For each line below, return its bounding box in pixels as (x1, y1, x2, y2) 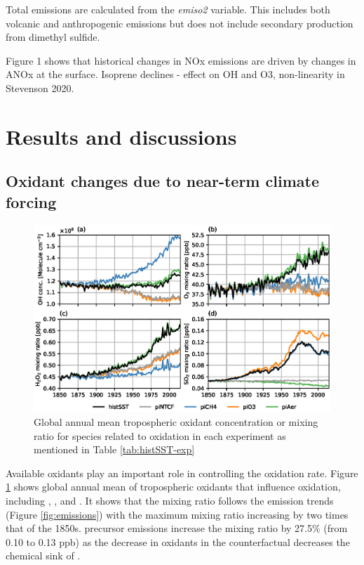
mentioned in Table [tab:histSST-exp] (34, 442, 195, 457)
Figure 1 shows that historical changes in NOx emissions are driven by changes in (6, 53, 356, 67)
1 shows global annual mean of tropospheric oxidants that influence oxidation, (6, 479, 341, 494)
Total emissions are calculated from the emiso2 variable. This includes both (6, 2, 330, 16)
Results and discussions (6, 122, 237, 150)
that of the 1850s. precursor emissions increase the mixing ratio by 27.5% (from (6, 521, 348, 535)
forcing (6, 190, 57, 212)
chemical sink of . (6, 548, 81, 563)
